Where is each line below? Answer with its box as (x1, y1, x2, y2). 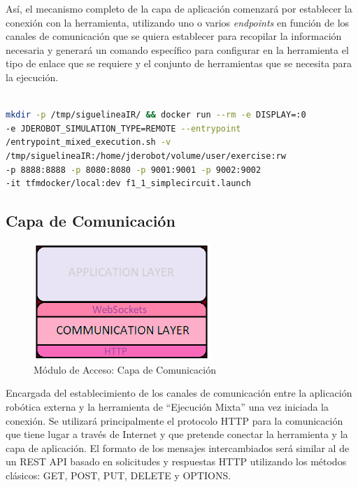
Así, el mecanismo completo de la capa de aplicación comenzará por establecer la (6, 1, 352, 15)
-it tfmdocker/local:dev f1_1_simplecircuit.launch (6, 178, 251, 189)
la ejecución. (6, 69, 59, 84)
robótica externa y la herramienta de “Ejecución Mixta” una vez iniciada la (6, 400, 329, 414)
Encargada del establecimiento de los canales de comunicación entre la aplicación (6, 386, 352, 400)
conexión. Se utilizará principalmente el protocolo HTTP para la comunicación (6, 413, 343, 428)
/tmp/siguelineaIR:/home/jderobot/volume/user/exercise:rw (6, 150, 286, 161)
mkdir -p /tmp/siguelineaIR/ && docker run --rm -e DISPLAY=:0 (6, 110, 306, 120)
